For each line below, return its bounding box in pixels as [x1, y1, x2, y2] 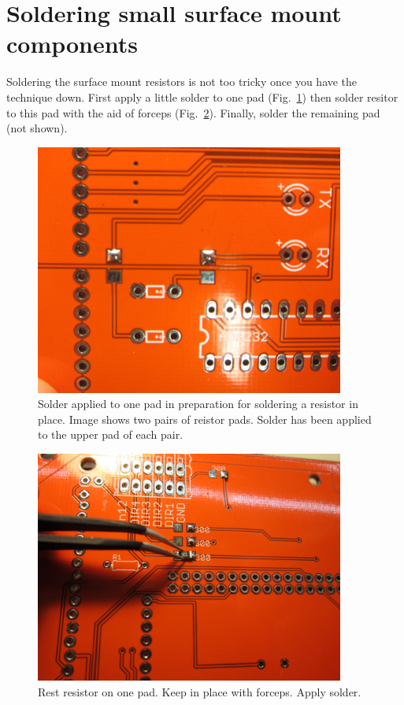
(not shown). [6, 120, 68, 136]
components [6, 28, 138, 60]
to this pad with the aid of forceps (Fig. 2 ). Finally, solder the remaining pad [6, 104, 380, 121]
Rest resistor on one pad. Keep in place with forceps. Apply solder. [38, 683, 361, 699]
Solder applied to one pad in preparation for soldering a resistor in [38, 395, 358, 412]
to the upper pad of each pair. [38, 426, 183, 443]
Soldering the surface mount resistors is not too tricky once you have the [6, 73, 358, 90]
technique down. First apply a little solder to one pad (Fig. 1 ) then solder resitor [6, 88, 398, 105]
